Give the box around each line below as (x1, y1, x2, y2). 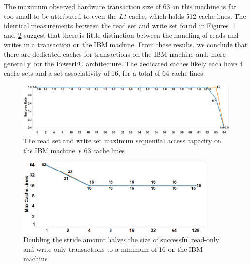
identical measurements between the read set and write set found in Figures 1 (4, 20, 235, 31)
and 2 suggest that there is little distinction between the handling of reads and (4, 30, 239, 40)
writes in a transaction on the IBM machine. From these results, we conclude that (4, 39, 248, 49)
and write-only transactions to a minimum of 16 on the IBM (23, 244, 203, 254)
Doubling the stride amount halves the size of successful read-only (23, 234, 219, 245)
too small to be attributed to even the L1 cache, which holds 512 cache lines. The (4, 11, 246, 21)
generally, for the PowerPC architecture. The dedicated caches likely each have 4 (4, 58, 243, 68)
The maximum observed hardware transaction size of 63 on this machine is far (4, 1, 236, 11)
